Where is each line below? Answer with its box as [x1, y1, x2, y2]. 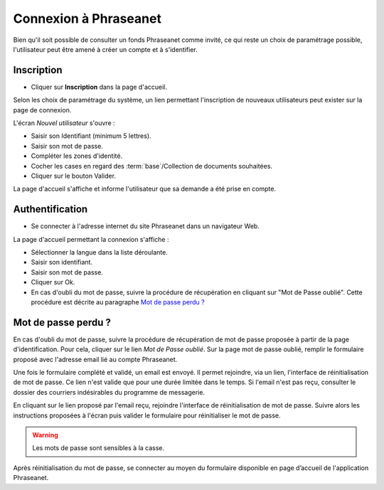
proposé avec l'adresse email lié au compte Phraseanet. [13, 355, 178, 363]
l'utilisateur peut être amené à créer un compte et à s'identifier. [13, 45, 198, 53]
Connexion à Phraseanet [13, 11, 161, 26]
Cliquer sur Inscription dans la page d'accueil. [31, 82, 167, 91]
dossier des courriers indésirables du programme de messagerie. [13, 388, 206, 396]
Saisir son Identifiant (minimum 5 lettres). [31, 132, 152, 140]
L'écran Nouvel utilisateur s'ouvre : [13, 119, 115, 127]
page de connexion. [13, 105, 72, 114]
